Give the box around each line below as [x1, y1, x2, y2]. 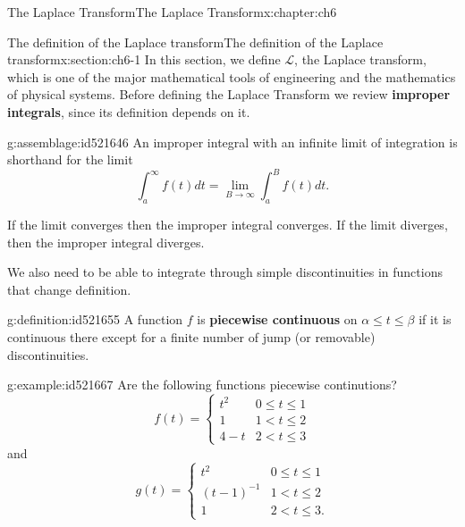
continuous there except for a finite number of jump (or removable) [7, 328, 376, 347]
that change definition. [7, 280, 131, 298]
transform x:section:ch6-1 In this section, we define [7, 50, 281, 69]
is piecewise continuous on [197, 310, 358, 329]
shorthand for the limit [7, 150, 133, 169]
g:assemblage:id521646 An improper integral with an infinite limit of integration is [7, 132, 458, 151]
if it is [418, 310, 452, 329]
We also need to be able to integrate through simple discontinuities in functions [7, 263, 443, 281]
